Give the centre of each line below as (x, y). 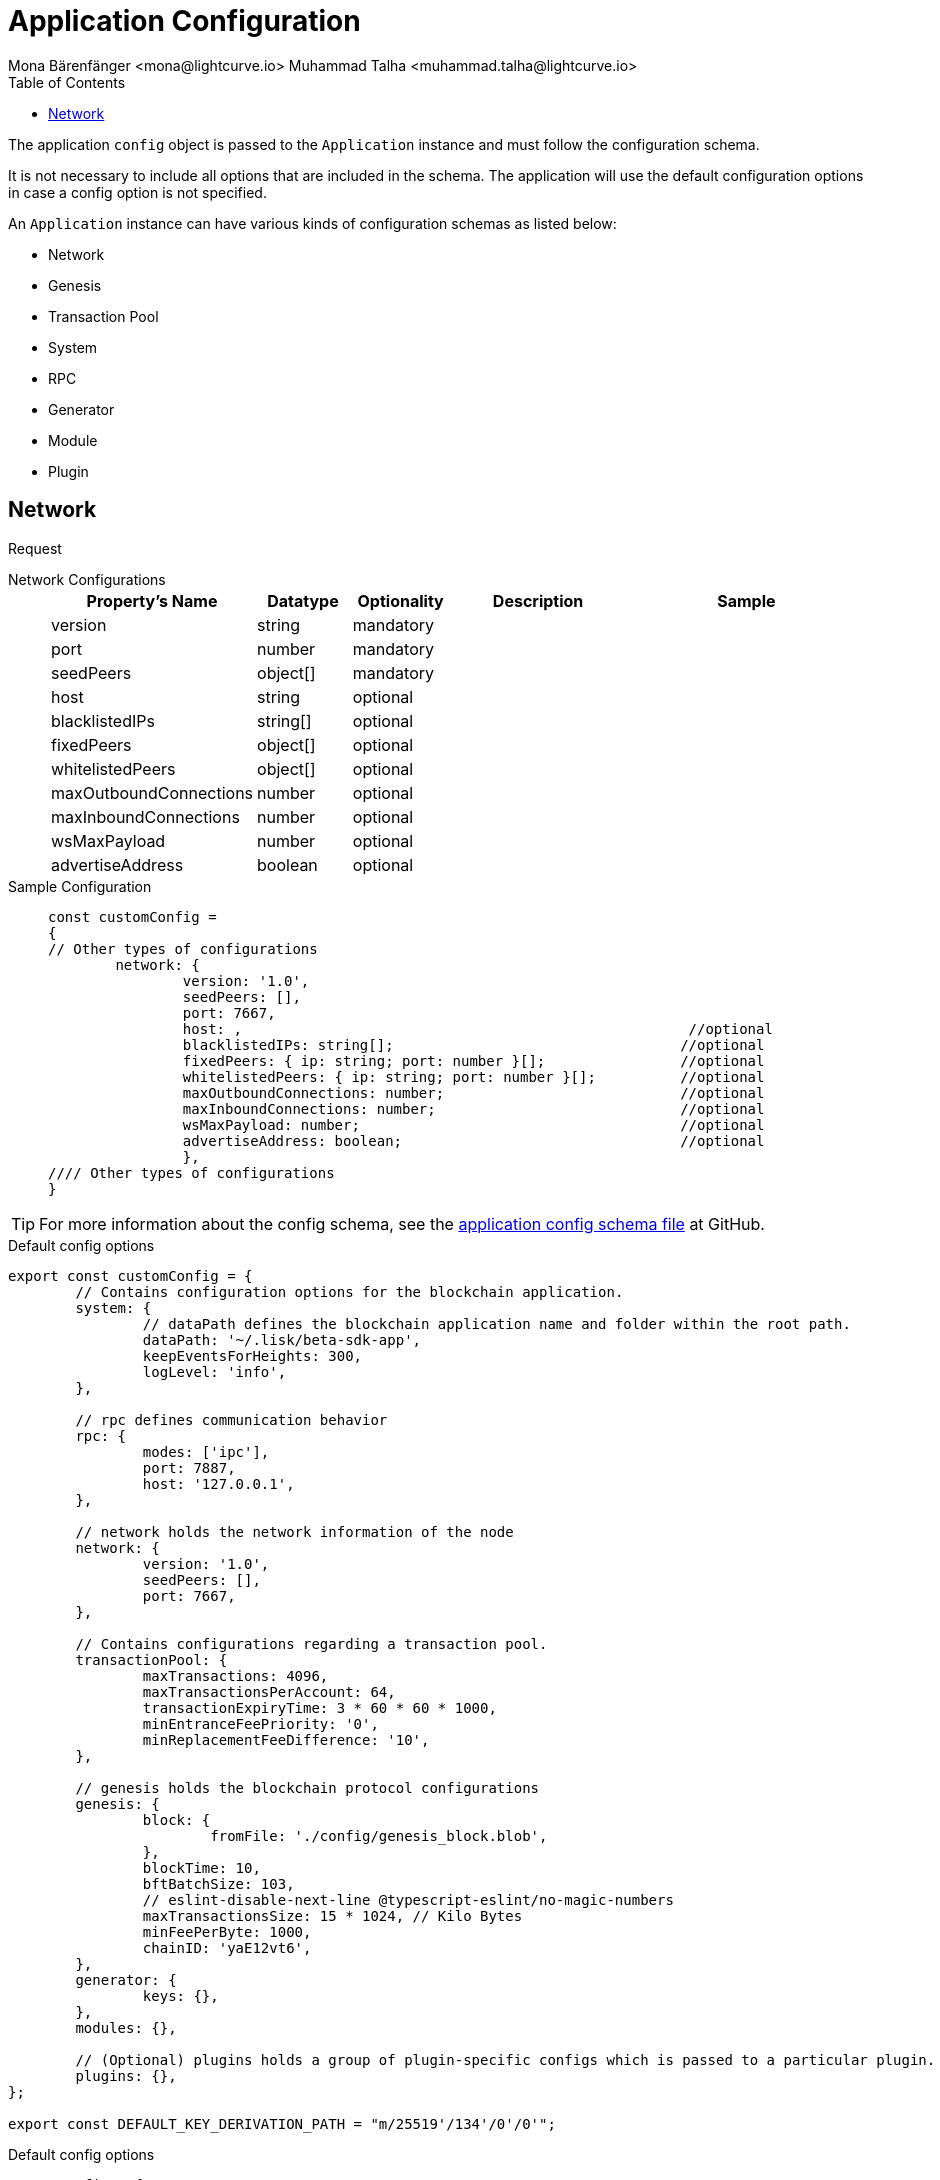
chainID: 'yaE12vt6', (227, 1947)
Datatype (303, 600)
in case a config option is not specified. (137, 192)
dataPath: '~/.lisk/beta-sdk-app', (282, 1339)
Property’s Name (152, 600)
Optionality (400, 600)
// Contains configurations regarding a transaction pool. (311, 1643)
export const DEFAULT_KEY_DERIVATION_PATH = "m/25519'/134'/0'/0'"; (282, 2123)
